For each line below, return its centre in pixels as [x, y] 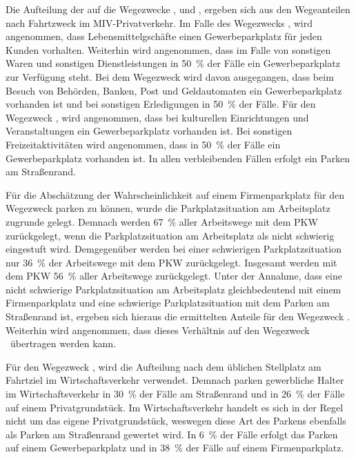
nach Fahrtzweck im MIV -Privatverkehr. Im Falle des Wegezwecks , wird [159, 22]
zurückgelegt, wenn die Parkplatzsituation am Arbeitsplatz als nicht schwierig [170, 235]
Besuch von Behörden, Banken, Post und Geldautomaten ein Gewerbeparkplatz [174, 90]
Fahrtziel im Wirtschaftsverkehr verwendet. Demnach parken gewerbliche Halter [175, 380]
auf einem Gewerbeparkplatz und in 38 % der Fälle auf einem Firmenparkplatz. [175, 448]
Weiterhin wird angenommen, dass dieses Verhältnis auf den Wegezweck [158, 330]
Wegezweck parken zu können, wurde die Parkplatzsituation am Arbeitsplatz [168, 208]
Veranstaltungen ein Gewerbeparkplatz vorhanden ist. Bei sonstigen [149, 131]
